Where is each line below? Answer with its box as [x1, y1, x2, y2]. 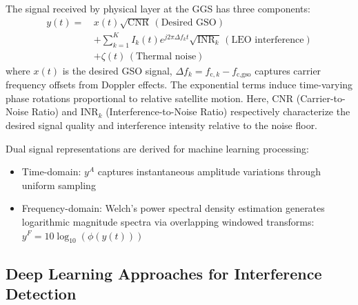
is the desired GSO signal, [62, 63, 172, 77]
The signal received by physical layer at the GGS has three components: [6, 1, 310, 15]
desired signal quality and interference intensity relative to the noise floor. [6, 118, 318, 132]
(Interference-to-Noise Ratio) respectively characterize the [106, 104, 350, 119]
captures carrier [255, 63, 321, 77]
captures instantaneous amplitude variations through [97, 164, 321, 179]
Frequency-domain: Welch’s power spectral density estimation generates [21, 201, 325, 215]
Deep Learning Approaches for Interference [6, 262, 322, 284]
